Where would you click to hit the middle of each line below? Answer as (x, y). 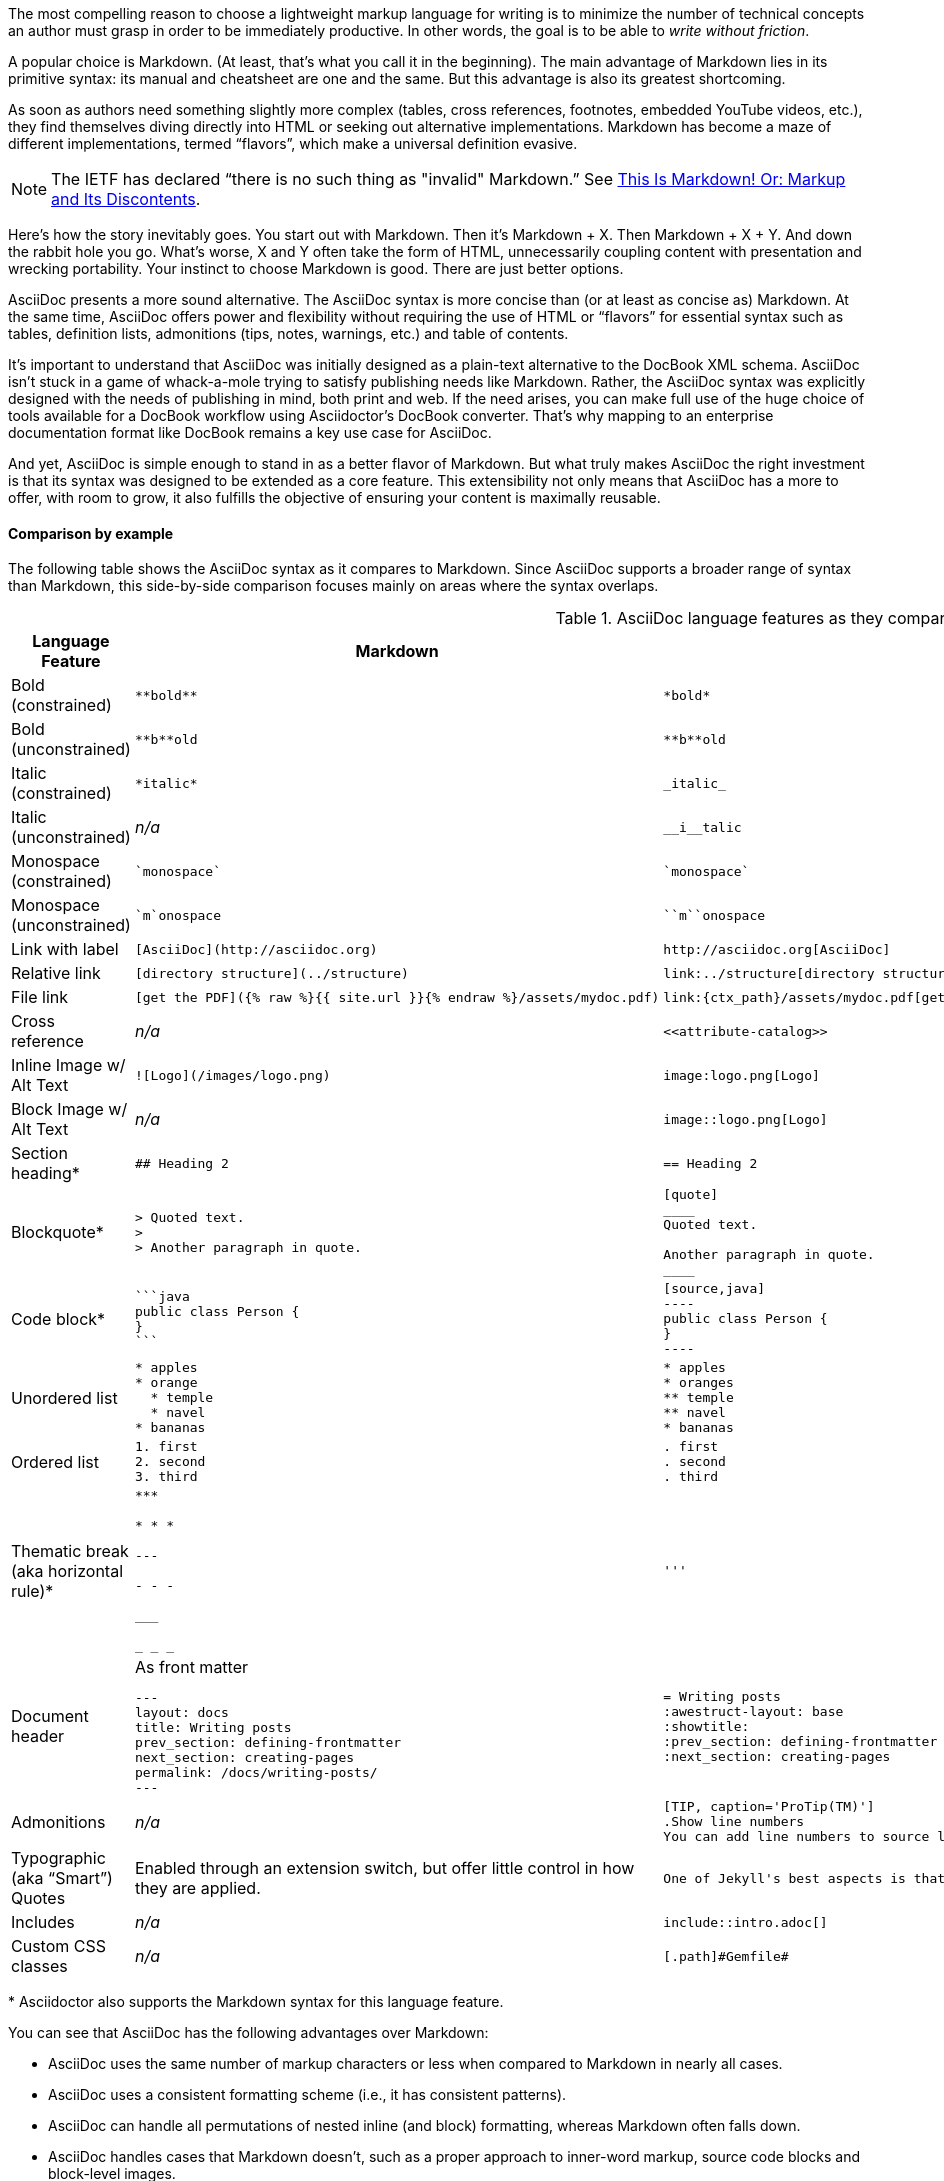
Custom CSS (58, 1946)
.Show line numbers (734, 1822)
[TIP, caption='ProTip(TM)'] (769, 1807)
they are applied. (197, 1888)
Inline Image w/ (68, 1065)
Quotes (38, 1898)
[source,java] (714, 1289)
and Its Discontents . (126, 199)
